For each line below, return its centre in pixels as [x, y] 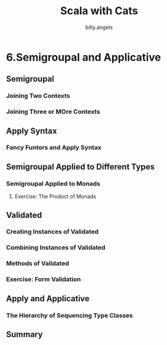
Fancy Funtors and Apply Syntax [54, 148]
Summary [24, 334]
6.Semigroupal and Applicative [83, 57]
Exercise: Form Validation [44, 279]
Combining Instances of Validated [56, 248]
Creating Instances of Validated [53, 232]
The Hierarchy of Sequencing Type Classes [70, 315]
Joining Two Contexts [38, 96]
